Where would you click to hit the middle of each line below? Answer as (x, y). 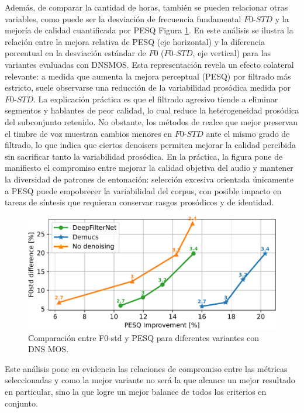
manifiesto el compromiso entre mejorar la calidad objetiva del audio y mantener (149, 168)
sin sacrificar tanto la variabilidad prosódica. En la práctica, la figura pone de (144, 156)
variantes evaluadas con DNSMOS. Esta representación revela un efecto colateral (149, 64)
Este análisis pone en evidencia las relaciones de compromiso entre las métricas (146, 368)
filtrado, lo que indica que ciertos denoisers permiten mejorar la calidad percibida (150, 145)
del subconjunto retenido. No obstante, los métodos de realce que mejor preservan (151, 121)
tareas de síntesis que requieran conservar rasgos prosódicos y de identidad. (139, 202)
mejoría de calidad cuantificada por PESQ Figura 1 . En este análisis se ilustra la (149, 30)
